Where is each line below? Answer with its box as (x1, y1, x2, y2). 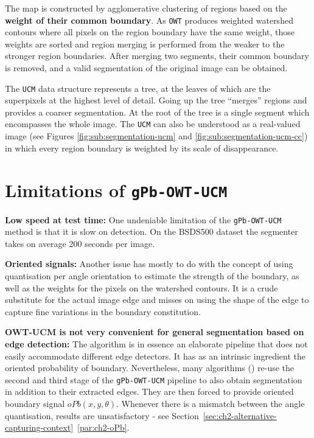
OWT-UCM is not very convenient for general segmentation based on (5, 325, 304, 338)
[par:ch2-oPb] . (77, 421, 130, 434)
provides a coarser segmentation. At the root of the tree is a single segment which (5, 105, 310, 118)
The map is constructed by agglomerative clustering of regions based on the (5, 2, 287, 14)
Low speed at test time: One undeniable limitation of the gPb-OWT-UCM (5, 213, 282, 226)
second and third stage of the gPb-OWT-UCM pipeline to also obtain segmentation (5, 373, 302, 386)
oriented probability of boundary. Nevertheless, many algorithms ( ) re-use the (5, 361, 295, 374)
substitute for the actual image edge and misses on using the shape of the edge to (5, 293, 309, 306)
